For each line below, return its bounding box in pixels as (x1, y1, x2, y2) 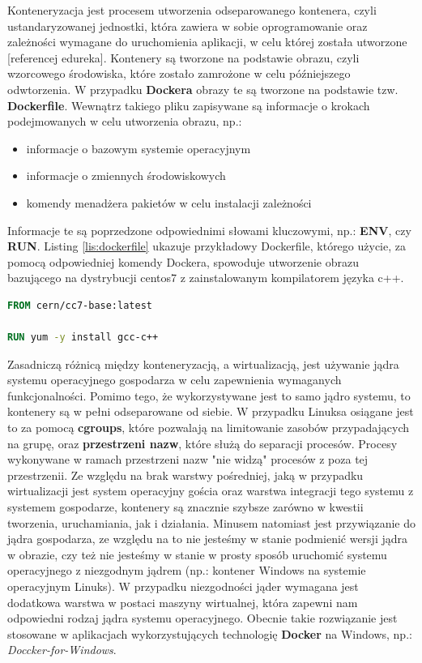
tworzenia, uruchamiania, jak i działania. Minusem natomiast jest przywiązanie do (7, 514, 416, 531)
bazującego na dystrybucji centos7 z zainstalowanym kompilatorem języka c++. (7, 269, 404, 286)
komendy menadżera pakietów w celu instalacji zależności (26, 194, 312, 211)
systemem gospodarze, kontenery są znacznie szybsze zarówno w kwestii (7, 498, 364, 515)
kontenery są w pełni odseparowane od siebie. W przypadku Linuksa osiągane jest (7, 403, 414, 420)
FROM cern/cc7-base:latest (7, 299, 152, 311)
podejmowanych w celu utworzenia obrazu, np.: (7, 113, 242, 130)
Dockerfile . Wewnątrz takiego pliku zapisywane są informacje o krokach (7, 96, 370, 113)
